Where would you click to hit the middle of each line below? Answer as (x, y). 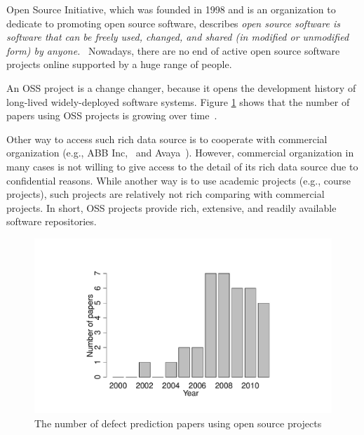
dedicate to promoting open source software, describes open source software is (173, 23)
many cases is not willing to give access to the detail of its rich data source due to (182, 166)
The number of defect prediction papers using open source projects (178, 423)
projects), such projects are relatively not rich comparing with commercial (166, 194)
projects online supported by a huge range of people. (119, 64)
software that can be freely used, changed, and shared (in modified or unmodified (178, 37)
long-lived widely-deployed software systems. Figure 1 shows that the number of (178, 101)
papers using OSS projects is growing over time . (112, 115)
